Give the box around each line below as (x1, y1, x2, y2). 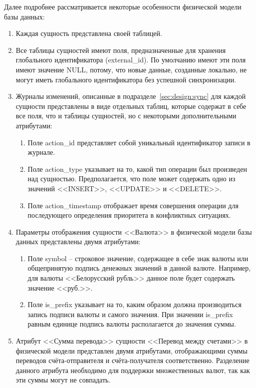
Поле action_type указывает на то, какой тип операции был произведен (27, 163, 247, 174)
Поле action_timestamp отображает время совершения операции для (27, 200, 239, 210)
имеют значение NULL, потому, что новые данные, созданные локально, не (15, 64, 247, 74)
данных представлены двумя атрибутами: (15, 236, 141, 247)
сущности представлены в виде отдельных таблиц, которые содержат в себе (15, 100, 247, 111)
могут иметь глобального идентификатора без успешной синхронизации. (15, 74, 237, 84)
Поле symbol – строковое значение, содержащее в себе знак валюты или (27, 253, 249, 263)
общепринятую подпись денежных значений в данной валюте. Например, (27, 263, 251, 273)
